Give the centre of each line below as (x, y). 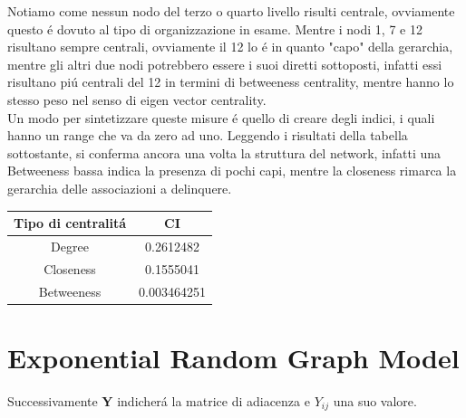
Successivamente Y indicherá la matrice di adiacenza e (159, 400)
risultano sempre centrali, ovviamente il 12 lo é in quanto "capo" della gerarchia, (230, 47)
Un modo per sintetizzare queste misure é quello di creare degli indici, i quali (221, 117)
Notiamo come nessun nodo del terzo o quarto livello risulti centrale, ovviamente (231, 11)
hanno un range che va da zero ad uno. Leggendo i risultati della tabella (208, 135)
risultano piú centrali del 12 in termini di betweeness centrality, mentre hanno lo (231, 82)
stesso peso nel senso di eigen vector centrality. (137, 99)
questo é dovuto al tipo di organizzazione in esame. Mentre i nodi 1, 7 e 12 (215, 28)
